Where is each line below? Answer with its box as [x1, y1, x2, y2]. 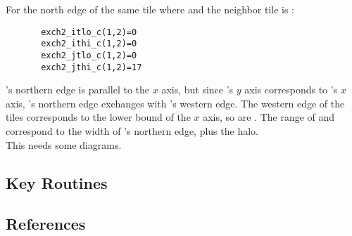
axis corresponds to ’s [244, 82, 338, 97]
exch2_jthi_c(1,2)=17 [41, 62, 142, 72]
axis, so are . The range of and [203, 110, 335, 124]
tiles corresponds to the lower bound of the [6, 110, 191, 124]
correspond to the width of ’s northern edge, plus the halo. [6, 124, 258, 138]
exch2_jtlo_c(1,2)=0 [41, 50, 137, 60]
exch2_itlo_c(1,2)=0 [41, 27, 137, 37]
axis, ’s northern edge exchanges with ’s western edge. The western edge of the [6, 96, 345, 110]
